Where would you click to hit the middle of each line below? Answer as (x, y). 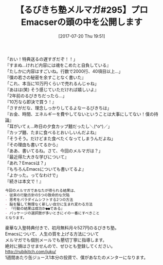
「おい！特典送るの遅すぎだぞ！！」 (41, 59)
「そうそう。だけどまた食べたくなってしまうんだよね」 (60, 138)
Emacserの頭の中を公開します (82, 22)
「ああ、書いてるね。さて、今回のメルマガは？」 (54, 151)
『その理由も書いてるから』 (33, 144)
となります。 (16, 218)
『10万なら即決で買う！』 (31, 102)
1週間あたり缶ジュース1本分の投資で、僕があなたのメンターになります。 (77, 258)
